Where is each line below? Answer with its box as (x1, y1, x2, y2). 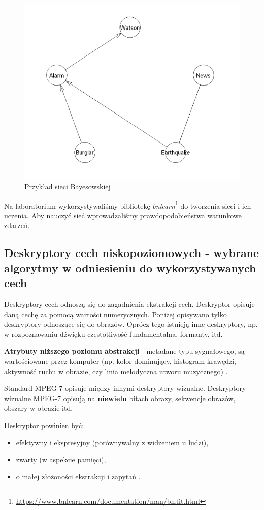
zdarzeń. (4, 220, 30, 231)
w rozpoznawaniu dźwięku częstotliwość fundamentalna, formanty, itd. (4, 328, 223, 339)
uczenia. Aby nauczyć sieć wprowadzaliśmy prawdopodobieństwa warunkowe (4, 210, 242, 220)
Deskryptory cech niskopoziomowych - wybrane (4, 245, 259, 261)
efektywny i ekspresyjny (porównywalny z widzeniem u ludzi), (16, 437, 209, 447)
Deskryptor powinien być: (4, 420, 84, 430)
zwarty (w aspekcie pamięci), (16, 454, 106, 465)
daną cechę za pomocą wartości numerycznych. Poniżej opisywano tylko (4, 308, 227, 319)
